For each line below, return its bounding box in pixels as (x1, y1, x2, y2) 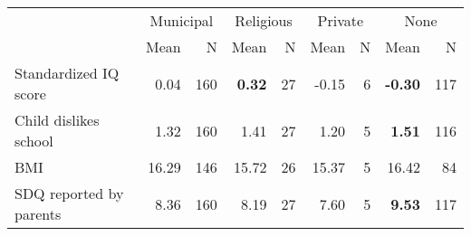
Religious (235, 10, 293, 31)
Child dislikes (14, 109, 100, 130)
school (14, 130, 53, 151)
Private (317, 10, 364, 31)
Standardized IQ (14, 62, 120, 83)
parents (14, 203, 62, 224)
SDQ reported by (14, 183, 124, 203)
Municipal (149, 10, 214, 31)
